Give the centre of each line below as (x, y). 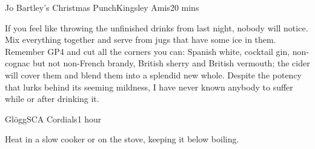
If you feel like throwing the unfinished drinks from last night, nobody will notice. (157, 27)
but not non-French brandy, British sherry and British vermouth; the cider (171, 63)
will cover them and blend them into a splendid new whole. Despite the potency (153, 74)
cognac (18, 63)
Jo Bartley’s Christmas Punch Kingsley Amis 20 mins (102, 7)
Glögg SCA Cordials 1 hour (53, 119)
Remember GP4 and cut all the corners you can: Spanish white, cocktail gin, (148, 51)
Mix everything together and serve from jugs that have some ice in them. (141, 40)
